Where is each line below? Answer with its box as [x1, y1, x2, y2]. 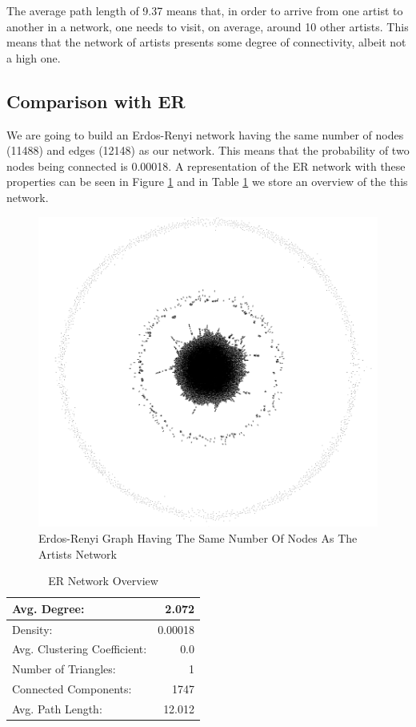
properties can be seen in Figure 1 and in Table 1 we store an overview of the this [6, 173, 408, 190]
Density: [12, 620, 53, 637]
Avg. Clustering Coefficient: [12, 640, 147, 657]
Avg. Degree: [12, 600, 85, 616]
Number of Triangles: [12, 660, 116, 677]
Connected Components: [12, 681, 132, 697]
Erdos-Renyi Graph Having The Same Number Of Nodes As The [38, 530, 358, 546]
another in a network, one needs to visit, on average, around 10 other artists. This [6, 18, 409, 34]
